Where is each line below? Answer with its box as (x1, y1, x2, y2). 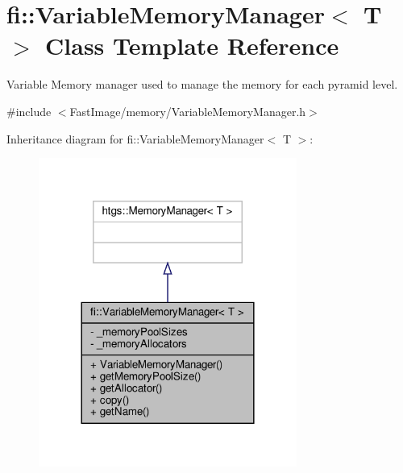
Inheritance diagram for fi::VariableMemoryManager (6, 130, 264, 147)
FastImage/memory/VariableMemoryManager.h (69, 102, 306, 119)
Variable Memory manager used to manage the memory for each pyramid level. (6, 76, 398, 93)
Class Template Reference (45, 29, 339, 62)
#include (6, 102, 52, 119)
